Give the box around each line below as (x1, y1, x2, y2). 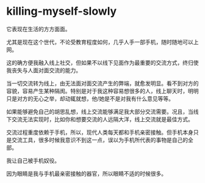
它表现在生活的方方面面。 (6, 25, 71, 32)
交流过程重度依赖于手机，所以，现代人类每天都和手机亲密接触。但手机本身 (6, 129, 193, 136)
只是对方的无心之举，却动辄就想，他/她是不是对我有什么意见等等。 (6, 95, 174, 102)
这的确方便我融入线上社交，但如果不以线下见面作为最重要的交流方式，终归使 (6, 59, 199, 66)
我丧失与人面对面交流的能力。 (6, 66, 81, 74)
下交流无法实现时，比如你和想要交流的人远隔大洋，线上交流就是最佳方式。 (6, 115, 193, 123)
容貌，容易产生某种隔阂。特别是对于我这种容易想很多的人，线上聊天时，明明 (6, 87, 199, 94)
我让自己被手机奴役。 (6, 157, 60, 164)
